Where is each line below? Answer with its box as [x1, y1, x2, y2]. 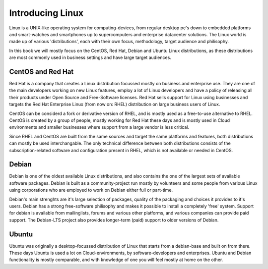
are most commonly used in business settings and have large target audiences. [9, 54, 171, 60]
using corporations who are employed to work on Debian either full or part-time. [9, 187, 173, 193]
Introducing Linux [9, 7, 84, 18]
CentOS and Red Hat [9, 67, 74, 76]
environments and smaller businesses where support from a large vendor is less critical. [9, 124, 190, 130]
